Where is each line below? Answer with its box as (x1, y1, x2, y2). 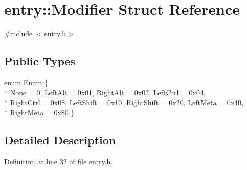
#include (4, 28, 33, 39)
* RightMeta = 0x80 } (4, 107, 75, 117)
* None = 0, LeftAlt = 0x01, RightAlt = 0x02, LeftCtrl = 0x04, (4, 87, 206, 98)
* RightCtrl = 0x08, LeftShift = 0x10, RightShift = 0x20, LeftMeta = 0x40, (4, 97, 243, 108)
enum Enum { (4, 77, 48, 87)
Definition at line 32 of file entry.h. (4, 156, 113, 166)
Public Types (4, 53, 76, 69)
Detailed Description (4, 132, 116, 148)
